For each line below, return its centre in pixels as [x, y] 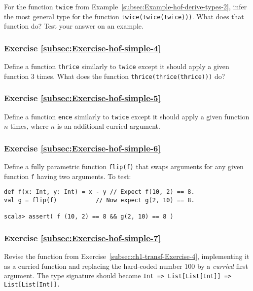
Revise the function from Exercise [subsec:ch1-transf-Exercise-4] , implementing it [127, 256]
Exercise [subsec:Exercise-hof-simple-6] [82, 148]
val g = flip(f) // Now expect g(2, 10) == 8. [99, 200]
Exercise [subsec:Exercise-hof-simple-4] [82, 48]
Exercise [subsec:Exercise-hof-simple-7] [82, 237]
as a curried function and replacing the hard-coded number [93, 266]
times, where [30, 126]
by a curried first [222, 266]
